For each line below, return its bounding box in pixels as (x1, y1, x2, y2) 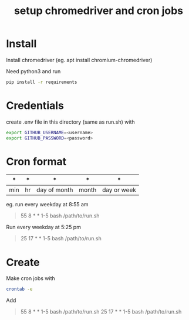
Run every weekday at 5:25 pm (6, 224, 81, 231)
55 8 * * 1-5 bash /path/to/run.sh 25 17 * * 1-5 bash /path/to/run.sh (20, 308, 182, 315)
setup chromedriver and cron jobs (14, 4, 184, 18)
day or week (102, 186, 136, 194)
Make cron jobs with (6, 275, 56, 282)
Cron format (6, 155, 67, 168)
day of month (36, 186, 73, 194)
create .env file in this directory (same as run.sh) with (6, 118, 135, 125)
